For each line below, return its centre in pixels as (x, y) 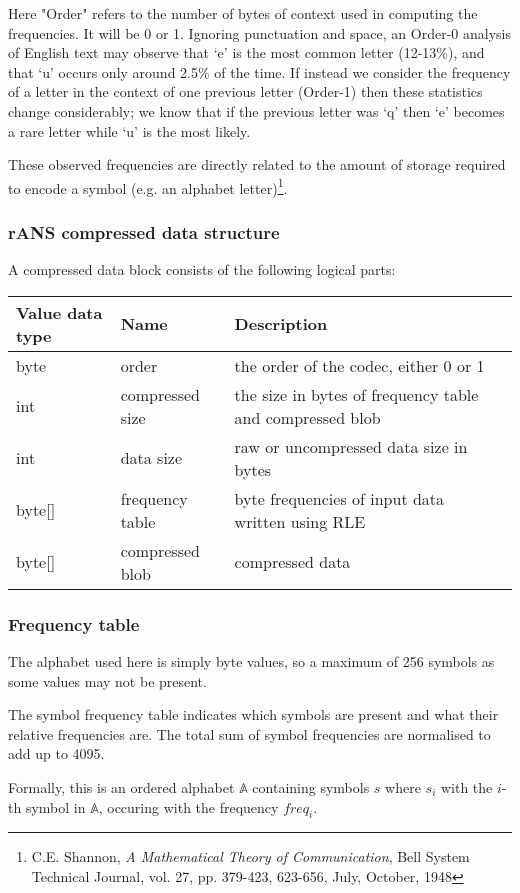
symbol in (55, 806)
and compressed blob (307, 417)
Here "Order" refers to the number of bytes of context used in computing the (243, 13)
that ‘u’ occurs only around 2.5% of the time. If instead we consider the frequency (259, 71)
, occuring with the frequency (188, 806)
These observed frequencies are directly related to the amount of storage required (257, 164)
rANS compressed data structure (144, 231)
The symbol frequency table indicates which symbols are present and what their (253, 714)
